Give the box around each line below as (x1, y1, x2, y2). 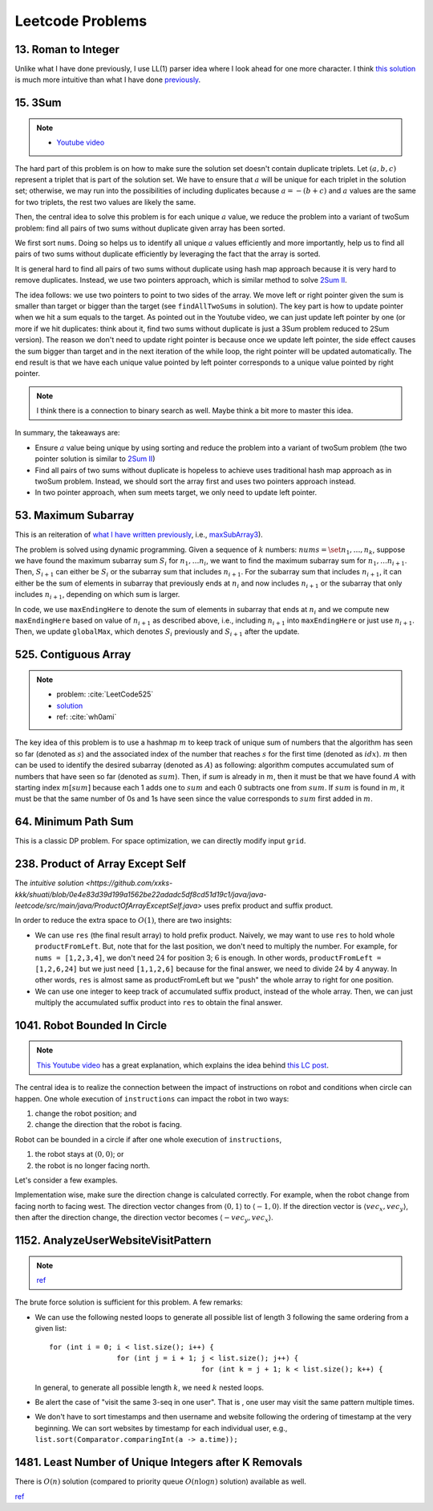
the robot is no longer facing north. (34, 1161, 151, 1170)
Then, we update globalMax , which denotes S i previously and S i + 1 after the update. (14, 627, 300, 639)
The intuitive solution (14, 878, 84, 888)
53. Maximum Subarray (14, 508, 135, 522)
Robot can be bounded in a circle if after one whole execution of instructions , (14, 1134, 282, 1144)
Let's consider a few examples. (14, 1175, 118, 1185)
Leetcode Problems (14, 12, 148, 30)
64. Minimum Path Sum (14, 815, 134, 829)
